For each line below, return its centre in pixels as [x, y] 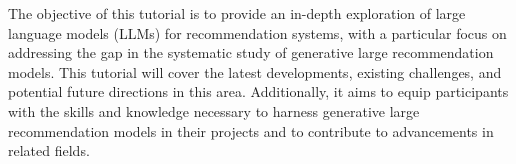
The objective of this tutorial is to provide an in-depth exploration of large [237, 13]
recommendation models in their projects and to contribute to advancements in [251, 130]
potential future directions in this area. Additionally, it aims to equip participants [258, 91]
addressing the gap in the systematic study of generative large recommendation [251, 52]
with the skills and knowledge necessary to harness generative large [214, 110]
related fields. [49, 150]
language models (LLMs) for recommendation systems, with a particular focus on [257, 32]
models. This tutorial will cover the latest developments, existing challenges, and [255, 71]
